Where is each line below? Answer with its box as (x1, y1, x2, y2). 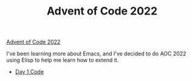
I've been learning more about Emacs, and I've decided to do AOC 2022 (6, 50, 187, 57)
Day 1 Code (15, 68, 44, 76)
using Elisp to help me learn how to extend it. (6, 56, 119, 64)
